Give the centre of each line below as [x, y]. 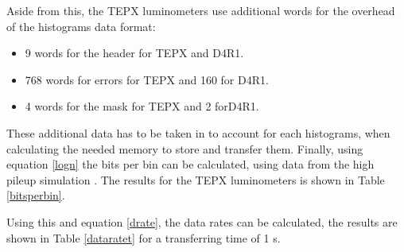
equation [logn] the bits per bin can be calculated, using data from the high [190, 164]
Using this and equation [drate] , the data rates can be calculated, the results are [202, 221]
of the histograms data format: [81, 26]
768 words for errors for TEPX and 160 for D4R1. [147, 79]
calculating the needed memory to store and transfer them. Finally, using [185, 148]
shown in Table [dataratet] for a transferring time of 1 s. [144, 237]
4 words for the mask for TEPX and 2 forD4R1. [142, 106]
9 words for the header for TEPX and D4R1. [134, 53]
